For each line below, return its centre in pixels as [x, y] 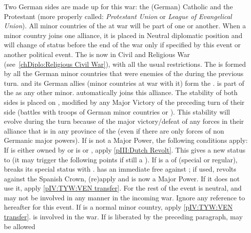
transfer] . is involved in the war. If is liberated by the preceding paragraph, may [123, 217]
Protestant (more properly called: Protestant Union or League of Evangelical [118, 16]
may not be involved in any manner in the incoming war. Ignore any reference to [125, 197]
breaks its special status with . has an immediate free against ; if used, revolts [120, 169]
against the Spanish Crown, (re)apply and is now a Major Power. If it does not [122, 178]
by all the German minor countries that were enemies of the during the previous [124, 73]
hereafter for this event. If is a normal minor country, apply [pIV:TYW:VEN [118, 207]
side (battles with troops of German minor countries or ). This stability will [117, 111]
